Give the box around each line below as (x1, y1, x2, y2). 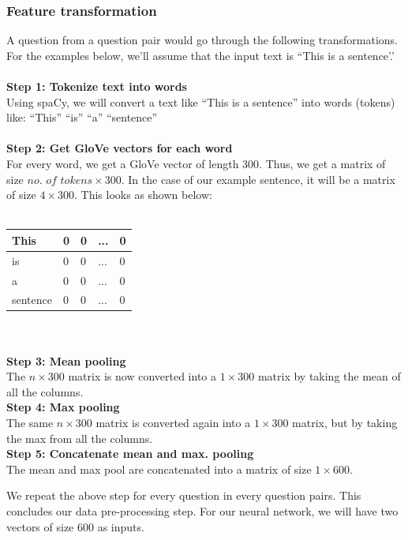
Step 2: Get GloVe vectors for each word (6, 140, 233, 156)
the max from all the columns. (6, 429, 153, 446)
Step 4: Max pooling (6, 399, 120, 415)
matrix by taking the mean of (257, 368, 401, 384)
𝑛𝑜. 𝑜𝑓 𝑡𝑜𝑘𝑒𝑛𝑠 (27, 174, 93, 186)
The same (6, 414, 54, 431)
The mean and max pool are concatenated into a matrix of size (6, 460, 312, 477)
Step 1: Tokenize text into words (6, 78, 187, 94)
